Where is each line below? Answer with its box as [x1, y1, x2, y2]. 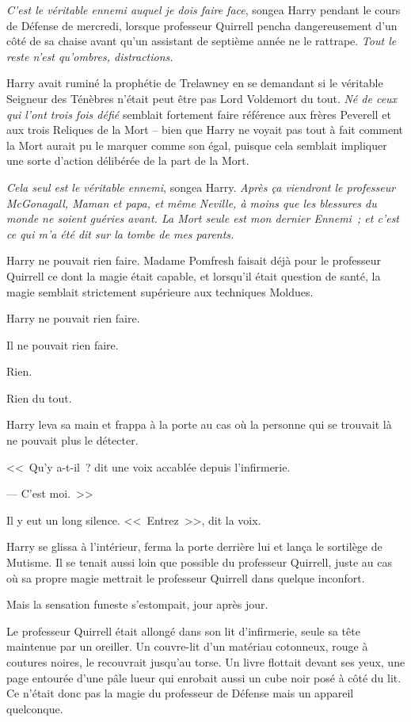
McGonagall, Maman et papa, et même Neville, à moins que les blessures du [6, 194, 377, 211]
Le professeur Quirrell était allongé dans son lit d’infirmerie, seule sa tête [6, 622, 360, 639]
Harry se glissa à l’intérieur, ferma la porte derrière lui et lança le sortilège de [6, 538, 382, 555]
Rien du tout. [6, 389, 72, 406]
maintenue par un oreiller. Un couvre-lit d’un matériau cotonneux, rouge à [6, 638, 368, 655]
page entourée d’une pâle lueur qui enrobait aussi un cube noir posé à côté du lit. [6, 669, 401, 686]
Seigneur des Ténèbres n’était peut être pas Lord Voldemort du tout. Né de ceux [6, 90, 398, 106]
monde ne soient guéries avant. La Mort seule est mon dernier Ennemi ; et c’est [6, 210, 400, 227]
